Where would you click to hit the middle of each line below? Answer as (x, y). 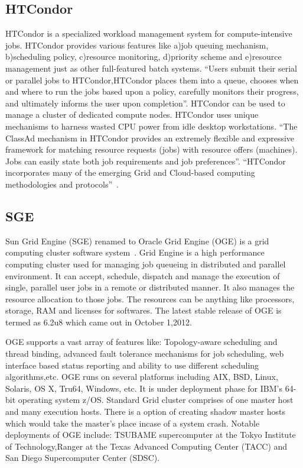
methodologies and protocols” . (62, 184)
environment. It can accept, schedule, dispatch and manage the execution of (143, 275)
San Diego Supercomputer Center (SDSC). (83, 458)
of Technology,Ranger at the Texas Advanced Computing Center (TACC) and (146, 446)
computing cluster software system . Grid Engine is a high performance (135, 252)
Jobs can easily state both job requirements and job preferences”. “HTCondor (146, 161)
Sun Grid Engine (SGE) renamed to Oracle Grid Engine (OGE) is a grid (137, 241)
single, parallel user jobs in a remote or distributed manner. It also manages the (150, 287)
